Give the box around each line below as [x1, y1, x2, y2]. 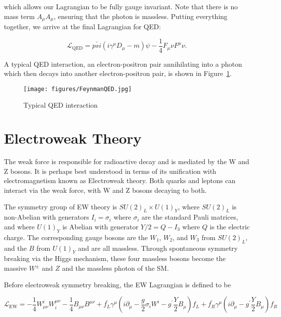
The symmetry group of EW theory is [4, 201, 117, 211]
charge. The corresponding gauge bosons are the [4, 232, 148, 242]
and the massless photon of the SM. [62, 263, 169, 273]
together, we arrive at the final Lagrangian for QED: [4, 21, 161, 32]
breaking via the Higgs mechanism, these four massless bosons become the [4, 253, 226, 263]
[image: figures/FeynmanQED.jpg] [23, 85, 132, 93]
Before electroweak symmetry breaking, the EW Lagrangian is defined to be [4, 279, 231, 289]
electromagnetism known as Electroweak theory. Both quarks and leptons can [4, 175, 236, 186]
